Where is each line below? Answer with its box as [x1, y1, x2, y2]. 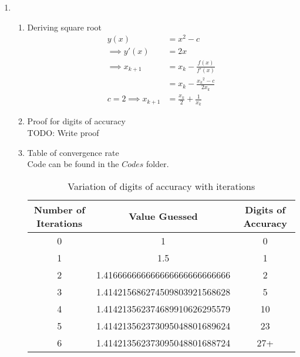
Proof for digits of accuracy [27, 115, 126, 127]
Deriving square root [27, 21, 102, 33]
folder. [146, 158, 169, 170]
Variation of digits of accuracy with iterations [68, 179, 255, 193]
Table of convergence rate [27, 146, 119, 158]
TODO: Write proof [27, 126, 99, 138]
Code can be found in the [27, 158, 119, 170]
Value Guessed [129, 209, 198, 223]
